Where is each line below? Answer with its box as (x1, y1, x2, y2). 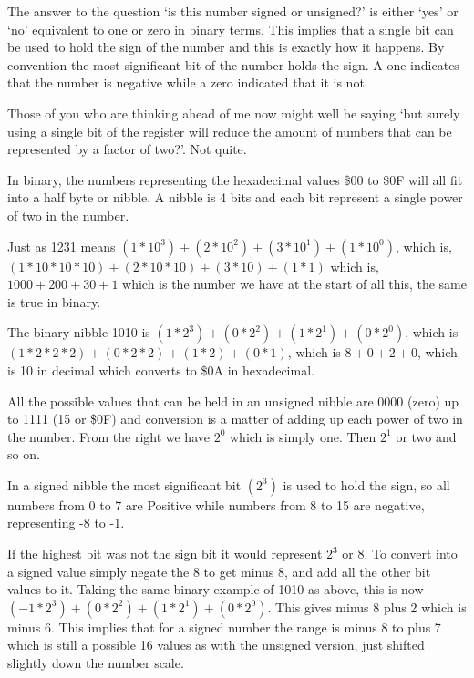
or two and (396, 426, 457, 446)
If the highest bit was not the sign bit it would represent (7, 544, 323, 563)
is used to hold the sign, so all (283, 475, 450, 494)
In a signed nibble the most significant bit (7, 475, 242, 494)
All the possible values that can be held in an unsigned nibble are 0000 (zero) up (7, 391, 459, 410)
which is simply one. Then (229, 426, 376, 446)
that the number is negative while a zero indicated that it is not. (7, 73, 368, 92)
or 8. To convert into (342, 544, 458, 563)
